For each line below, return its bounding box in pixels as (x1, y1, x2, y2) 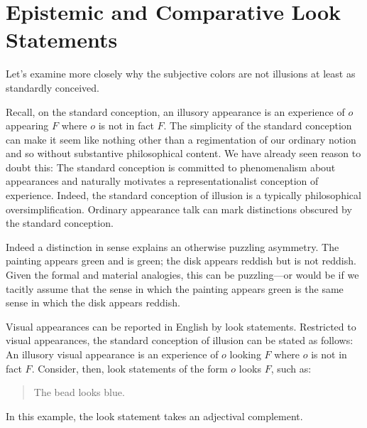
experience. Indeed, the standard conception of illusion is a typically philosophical (6, 188, 361, 203)
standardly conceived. (6, 80, 99, 95)
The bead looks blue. (33, 385, 125, 400)
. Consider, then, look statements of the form (31, 360, 228, 375)
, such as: (270, 360, 312, 375)
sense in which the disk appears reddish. (6, 295, 180, 310)
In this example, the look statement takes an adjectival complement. (6, 408, 303, 423)
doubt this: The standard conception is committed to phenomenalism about (6, 159, 336, 174)
